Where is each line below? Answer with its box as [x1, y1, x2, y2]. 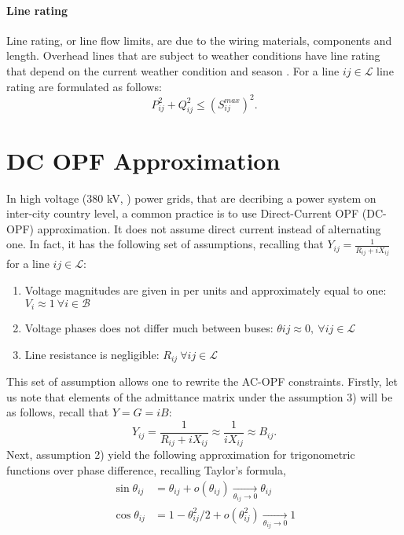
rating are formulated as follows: [6, 78, 162, 94]
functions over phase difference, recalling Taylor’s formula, [6, 461, 286, 478]
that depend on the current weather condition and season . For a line [6, 62, 340, 79]
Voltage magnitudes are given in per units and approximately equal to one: [24, 281, 387, 298]
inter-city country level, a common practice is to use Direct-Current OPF [6, 205, 359, 222]
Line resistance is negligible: [24, 346, 160, 362]
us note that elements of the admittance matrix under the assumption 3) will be [6, 388, 393, 405]
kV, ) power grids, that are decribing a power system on [106, 189, 376, 206]
